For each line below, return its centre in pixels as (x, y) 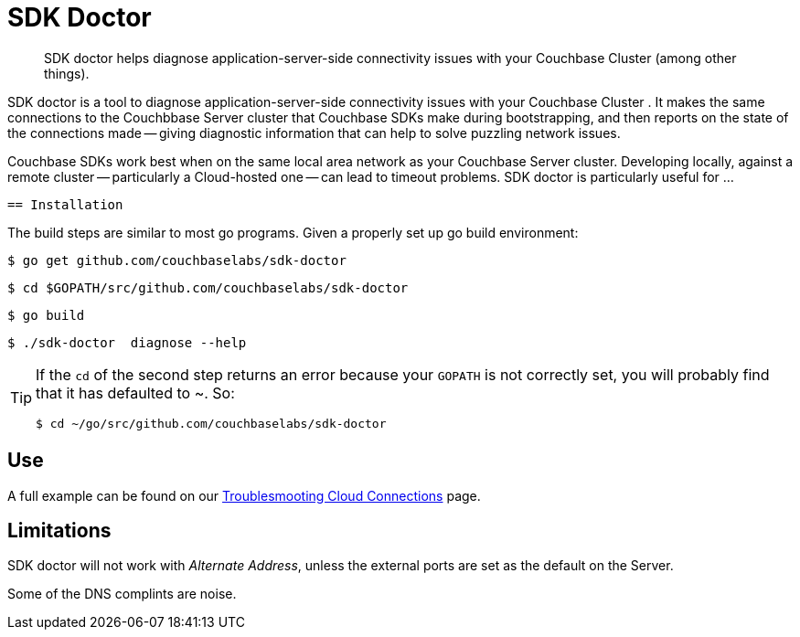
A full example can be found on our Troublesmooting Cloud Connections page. (244, 495)
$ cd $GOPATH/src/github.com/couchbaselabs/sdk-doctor (208, 287)
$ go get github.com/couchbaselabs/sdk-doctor (177, 260)
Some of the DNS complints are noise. (122, 594)
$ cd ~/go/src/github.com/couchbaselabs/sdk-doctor (211, 423)
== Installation (65, 204)
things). (67, 73)
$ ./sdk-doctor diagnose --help (127, 342)
